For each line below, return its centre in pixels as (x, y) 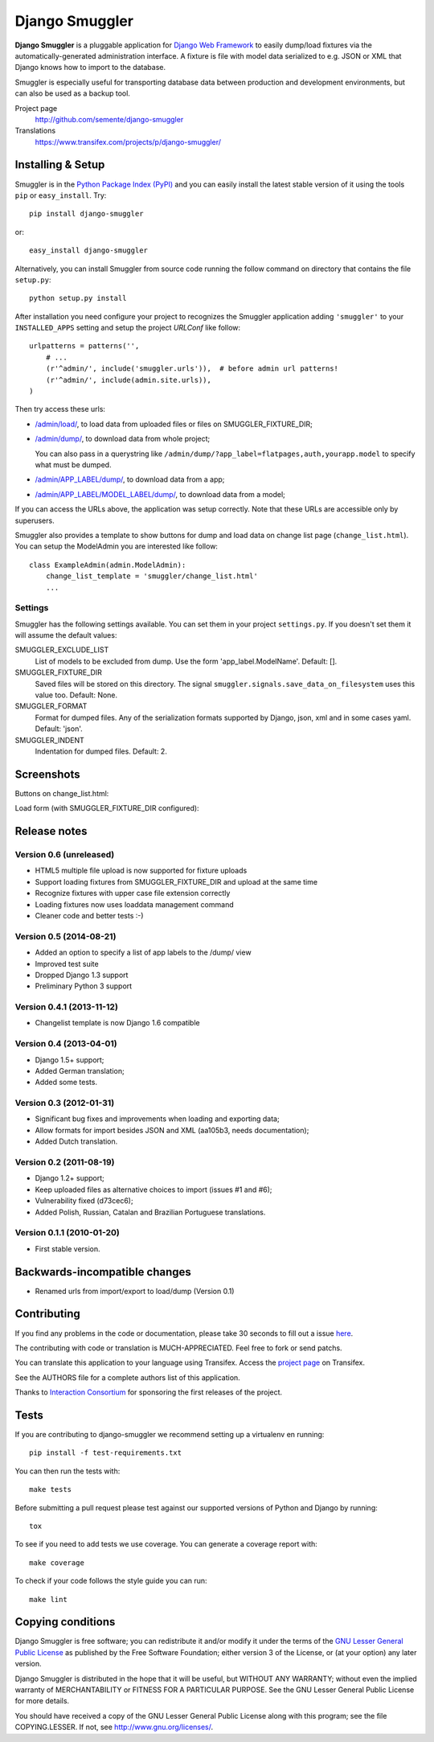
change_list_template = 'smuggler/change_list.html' (152, 576)
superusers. (35, 520)
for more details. (42, 1701)
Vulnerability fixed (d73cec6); (84, 1201)
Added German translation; (80, 1070)
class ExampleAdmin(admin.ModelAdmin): (108, 565)
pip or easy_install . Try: (61, 195)
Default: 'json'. (59, 729)
